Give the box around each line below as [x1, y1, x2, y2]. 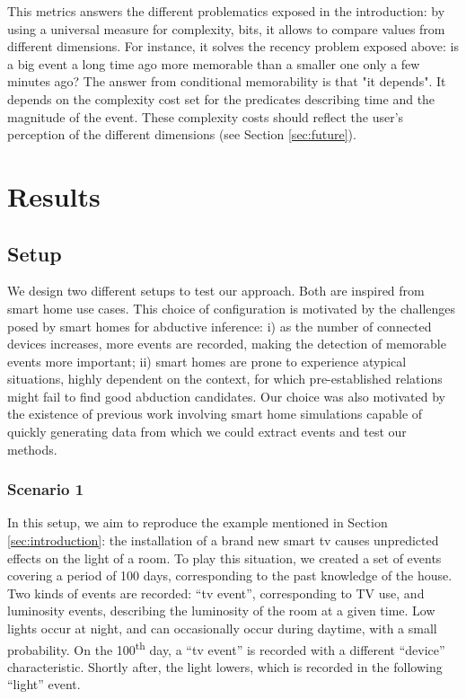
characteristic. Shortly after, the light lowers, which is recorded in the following [7, 657, 443, 676]
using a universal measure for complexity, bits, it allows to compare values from [7, 19, 445, 38]
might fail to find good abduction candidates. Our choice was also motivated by [7, 386, 445, 405]
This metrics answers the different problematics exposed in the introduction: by [7, 2, 445, 20]
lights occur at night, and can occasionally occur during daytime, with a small [7, 619, 437, 638]
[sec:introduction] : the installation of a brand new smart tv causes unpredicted [7, 531, 439, 550]
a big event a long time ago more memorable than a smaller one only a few [7, 54, 420, 73]
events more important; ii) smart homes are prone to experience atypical [7, 351, 407, 370]
